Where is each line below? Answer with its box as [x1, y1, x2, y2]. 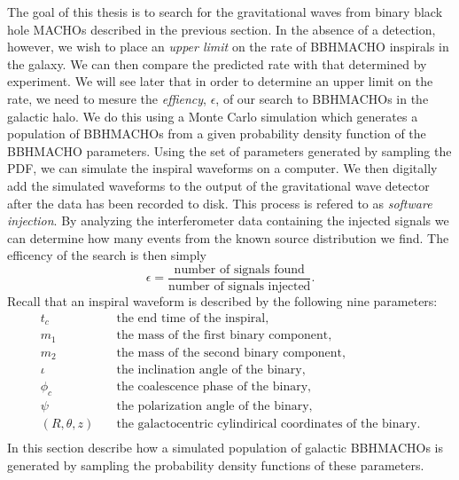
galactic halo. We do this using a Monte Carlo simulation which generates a [7, 106, 418, 125]
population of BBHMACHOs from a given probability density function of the [7, 124, 426, 143]
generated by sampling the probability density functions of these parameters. [7, 455, 424, 474]
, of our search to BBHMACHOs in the [215, 89, 429, 107]
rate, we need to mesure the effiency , [7, 89, 206, 107]
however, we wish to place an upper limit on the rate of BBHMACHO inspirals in [7, 37, 449, 56]
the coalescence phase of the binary [116, 381, 308, 394]
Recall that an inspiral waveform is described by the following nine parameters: [7, 291, 438, 310]
